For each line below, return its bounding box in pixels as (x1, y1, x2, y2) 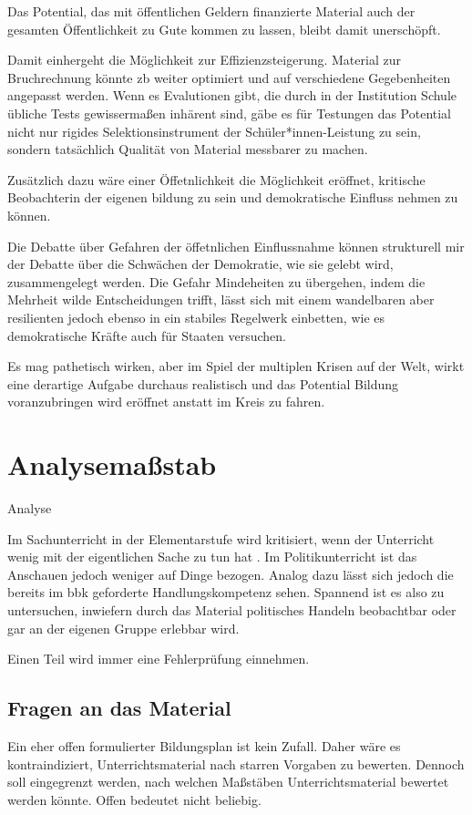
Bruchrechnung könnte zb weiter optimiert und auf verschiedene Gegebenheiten (7, 67, 451, 87)
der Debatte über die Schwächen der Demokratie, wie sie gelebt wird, (7, 254, 394, 273)
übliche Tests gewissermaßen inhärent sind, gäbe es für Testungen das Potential (7, 103, 452, 122)
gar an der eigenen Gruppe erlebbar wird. (7, 618, 240, 637)
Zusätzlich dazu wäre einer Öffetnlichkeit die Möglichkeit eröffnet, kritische (7, 170, 426, 189)
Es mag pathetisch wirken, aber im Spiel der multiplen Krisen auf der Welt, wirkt (7, 356, 465, 376)
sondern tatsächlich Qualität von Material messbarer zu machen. (7, 139, 368, 159)
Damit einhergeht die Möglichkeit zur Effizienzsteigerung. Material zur (7, 50, 401, 69)
